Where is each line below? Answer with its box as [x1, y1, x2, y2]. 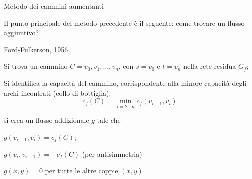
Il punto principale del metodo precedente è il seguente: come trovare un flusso [4, 17, 245, 28]
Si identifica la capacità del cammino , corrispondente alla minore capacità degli [4, 77, 247, 88]
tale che [97, 115, 121, 125]
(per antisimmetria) [82, 148, 142, 159]
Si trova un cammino [4, 61, 68, 71]
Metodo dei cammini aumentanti [4, 1, 104, 11]
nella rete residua [183, 61, 236, 71]
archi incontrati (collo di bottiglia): [4, 87, 111, 98]
